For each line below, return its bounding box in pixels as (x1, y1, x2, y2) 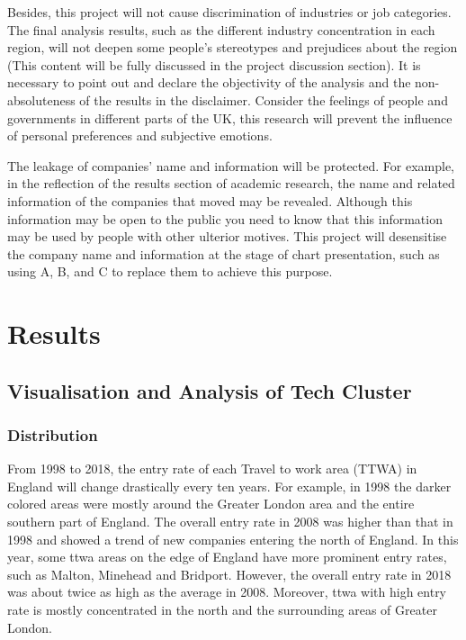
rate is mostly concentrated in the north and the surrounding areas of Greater (7, 600, 437, 619)
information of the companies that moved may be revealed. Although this (7, 191, 413, 210)
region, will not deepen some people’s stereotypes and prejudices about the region (7, 38, 458, 57)
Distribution (7, 423, 98, 446)
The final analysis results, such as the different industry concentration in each (7, 20, 435, 39)
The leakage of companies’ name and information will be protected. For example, (7, 156, 454, 175)
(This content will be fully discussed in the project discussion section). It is (7, 55, 421, 74)
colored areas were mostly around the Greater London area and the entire (7, 494, 415, 513)
